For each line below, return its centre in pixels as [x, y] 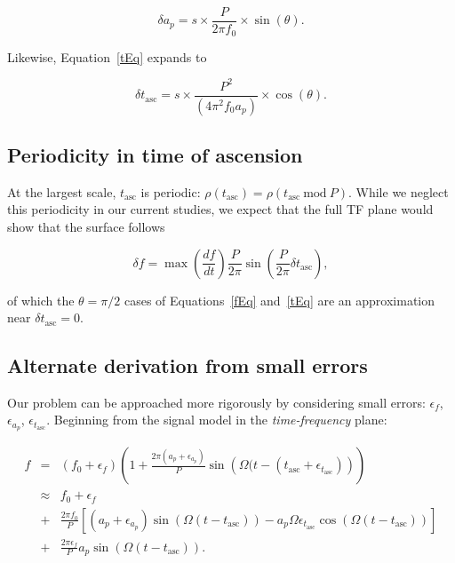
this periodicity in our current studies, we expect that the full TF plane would [220, 209]
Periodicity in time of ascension [155, 154]
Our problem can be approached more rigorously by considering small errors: [216, 402]
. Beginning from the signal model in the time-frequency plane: [217, 420]
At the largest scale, [62, 191]
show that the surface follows [86, 226]
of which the [41, 300]
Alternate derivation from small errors [188, 365]
